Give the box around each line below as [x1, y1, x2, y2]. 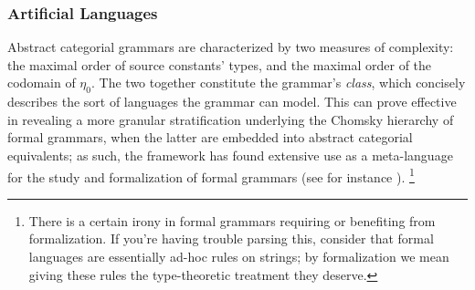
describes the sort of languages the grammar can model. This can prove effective [7, 92, 457, 111]
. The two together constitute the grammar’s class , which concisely [91, 73, 466, 92]
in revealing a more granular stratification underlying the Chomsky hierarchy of [7, 109, 454, 129]
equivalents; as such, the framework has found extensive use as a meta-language [7, 145, 453, 164]
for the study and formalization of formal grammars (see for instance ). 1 [7, 164, 415, 186]
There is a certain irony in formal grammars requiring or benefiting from [28, 211, 436, 230]
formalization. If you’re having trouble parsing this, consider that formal [28, 229, 434, 248]
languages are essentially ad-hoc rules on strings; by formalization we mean [28, 247, 449, 266]
